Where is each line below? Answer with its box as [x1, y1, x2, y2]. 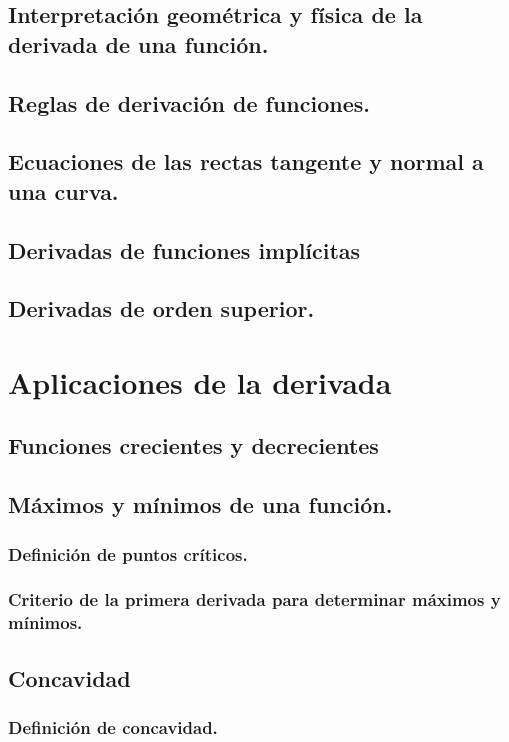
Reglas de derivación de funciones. [8, 87, 371, 118]
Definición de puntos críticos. [8, 541, 248, 566]
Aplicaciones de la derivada [8, 361, 392, 402]
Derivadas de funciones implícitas [8, 234, 361, 265]
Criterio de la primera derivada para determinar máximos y [8, 587, 501, 612]
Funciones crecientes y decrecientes [8, 430, 379, 461]
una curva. [8, 175, 119, 206]
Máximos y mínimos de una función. [8, 489, 393, 520]
